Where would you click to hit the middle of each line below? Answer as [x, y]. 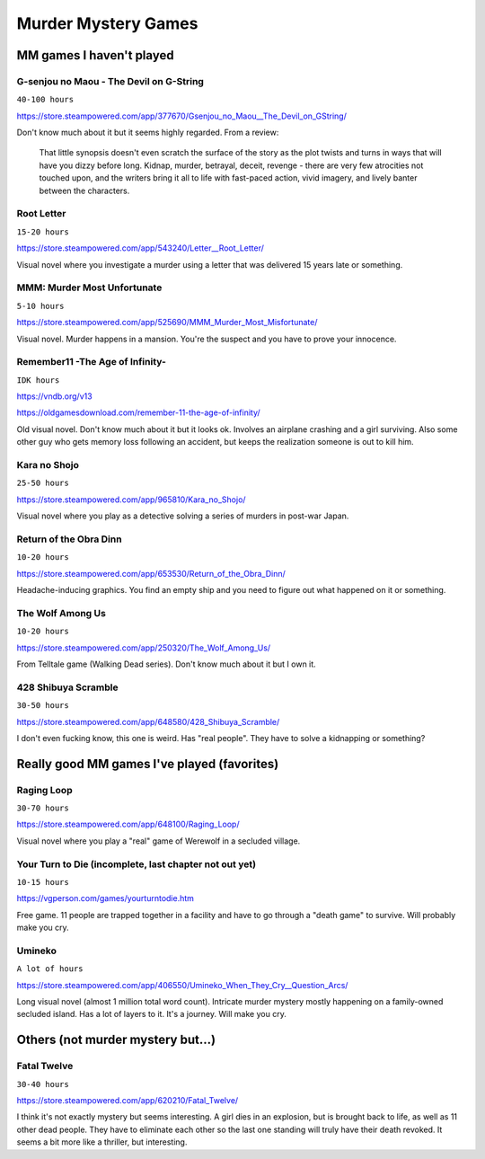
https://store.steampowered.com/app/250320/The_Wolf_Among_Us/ [144, 648]
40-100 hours [45, 100]
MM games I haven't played [95, 55]
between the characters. [84, 190]
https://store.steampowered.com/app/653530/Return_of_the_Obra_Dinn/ [151, 573]
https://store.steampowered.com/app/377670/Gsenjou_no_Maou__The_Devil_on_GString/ [182, 116]
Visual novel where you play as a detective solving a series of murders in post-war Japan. [183, 516]
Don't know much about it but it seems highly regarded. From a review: [148, 133]
